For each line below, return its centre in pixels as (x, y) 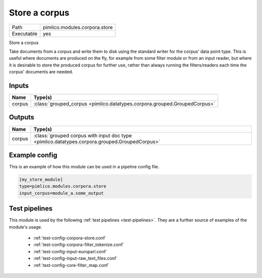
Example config (33, 155)
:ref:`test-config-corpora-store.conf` (70, 238)
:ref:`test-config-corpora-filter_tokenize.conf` (79, 245)
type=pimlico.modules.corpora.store (63, 186)
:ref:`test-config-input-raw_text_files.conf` (75, 258)
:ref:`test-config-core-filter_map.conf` (71, 265)
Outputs (22, 117)
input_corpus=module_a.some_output (61, 193)
